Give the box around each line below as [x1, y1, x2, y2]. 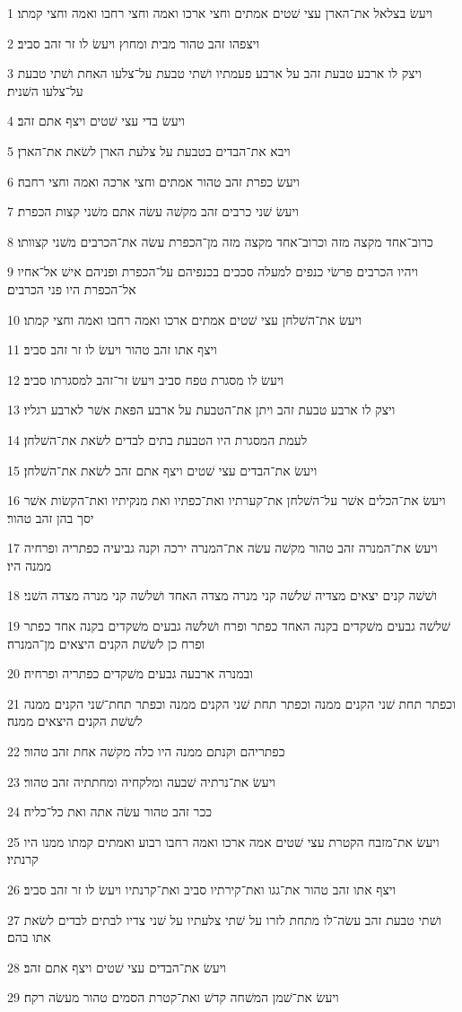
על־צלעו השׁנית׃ [7, 81, 83, 100]
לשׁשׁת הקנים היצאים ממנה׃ [7, 711, 143, 730]
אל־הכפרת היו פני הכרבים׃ [7, 279, 136, 298]
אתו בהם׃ [7, 928, 51, 947]
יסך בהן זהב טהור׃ [7, 508, 94, 527]
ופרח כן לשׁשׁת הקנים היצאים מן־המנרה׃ [7, 633, 205, 652]
